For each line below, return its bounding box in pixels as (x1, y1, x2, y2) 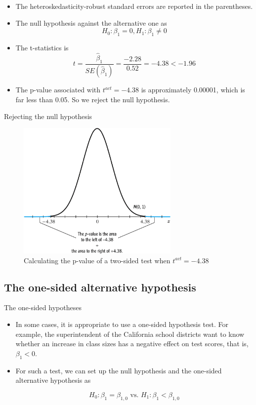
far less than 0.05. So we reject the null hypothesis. (15, 94, 170, 105)
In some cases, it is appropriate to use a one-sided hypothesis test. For (15, 319, 229, 329)
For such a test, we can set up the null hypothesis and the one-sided (15, 365, 222, 375)
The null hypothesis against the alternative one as (15, 17, 167, 28)
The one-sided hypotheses (4, 302, 82, 313)
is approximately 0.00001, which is (141, 84, 245, 95)
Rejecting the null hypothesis (4, 111, 92, 121)
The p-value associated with (15, 84, 101, 95)
